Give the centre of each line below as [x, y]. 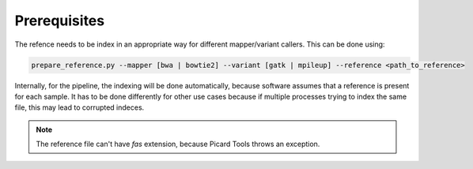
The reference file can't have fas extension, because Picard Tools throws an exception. [178, 144]
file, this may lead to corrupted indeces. [79, 107]
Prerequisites [60, 21]
